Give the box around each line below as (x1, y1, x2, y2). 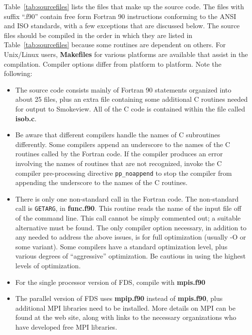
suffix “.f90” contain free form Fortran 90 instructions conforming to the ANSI (4, 11, 236, 21)
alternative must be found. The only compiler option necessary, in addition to (15, 222, 247, 232)
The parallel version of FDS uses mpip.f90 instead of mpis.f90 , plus (15, 293, 223, 303)
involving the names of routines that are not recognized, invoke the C (15, 158, 222, 168)
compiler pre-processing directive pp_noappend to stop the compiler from (15, 167, 232, 178)
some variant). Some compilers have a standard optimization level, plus (15, 241, 228, 251)
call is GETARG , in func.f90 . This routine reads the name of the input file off (15, 203, 241, 213)
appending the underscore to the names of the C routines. (15, 177, 188, 187)
